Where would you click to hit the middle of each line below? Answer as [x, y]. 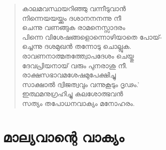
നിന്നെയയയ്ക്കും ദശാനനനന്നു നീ [72, 18]
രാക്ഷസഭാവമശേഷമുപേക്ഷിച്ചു [69, 75]
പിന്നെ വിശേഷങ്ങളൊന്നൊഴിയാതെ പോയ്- [92, 37]
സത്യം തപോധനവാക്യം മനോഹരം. [78, 103]
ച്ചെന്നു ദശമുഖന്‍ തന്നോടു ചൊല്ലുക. [77, 46]
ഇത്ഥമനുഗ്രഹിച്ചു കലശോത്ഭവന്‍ [73, 94]
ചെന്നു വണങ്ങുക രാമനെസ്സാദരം [74, 27]
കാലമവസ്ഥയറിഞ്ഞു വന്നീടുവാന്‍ [74, 8]
